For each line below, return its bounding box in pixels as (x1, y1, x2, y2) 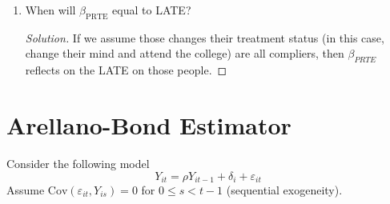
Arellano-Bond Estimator (6, 108, 291, 141)
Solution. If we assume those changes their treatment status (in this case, (25, 29, 384, 46)
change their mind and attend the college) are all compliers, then (25, 45, 344, 62)
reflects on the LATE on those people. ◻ (25, 62, 227, 78)
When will (25, 2, 76, 18)
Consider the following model (6, 154, 150, 171)
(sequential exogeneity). (226, 181, 343, 198)
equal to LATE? (112, 2, 191, 18)
